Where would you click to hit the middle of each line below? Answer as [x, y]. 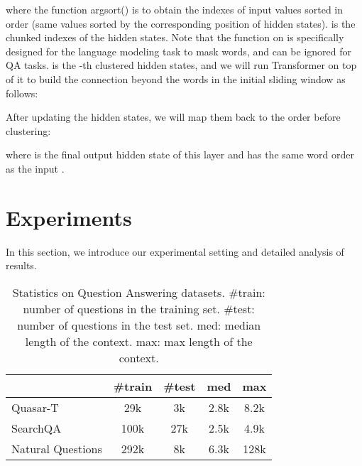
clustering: [28, 130]
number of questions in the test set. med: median [139, 325]
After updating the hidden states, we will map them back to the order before [173, 117]
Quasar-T [35, 407]
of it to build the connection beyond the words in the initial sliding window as [176, 78]
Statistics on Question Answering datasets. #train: [139, 292]
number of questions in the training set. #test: [139, 308]
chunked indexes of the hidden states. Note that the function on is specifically [175, 37]
